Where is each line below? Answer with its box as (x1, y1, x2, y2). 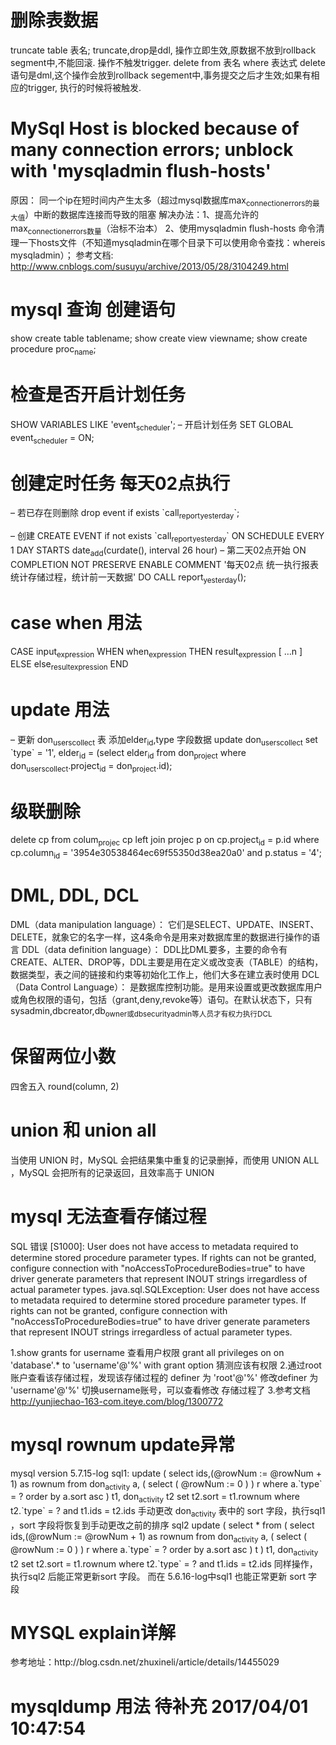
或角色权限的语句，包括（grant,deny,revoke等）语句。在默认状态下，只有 (10, 993, 313, 1005)
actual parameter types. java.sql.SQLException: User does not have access (10, 1283, 320, 1295)
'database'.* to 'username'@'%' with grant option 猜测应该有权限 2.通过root (10, 1359, 322, 1371)
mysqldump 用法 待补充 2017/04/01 (10, 1695, 309, 1718)
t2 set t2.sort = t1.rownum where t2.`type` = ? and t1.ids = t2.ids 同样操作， (10, 1557, 318, 1570)
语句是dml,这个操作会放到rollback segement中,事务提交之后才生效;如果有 (10, 69, 312, 81)
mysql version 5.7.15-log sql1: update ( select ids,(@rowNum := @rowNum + (10, 1467, 323, 1479)
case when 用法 (10, 611, 142, 634)
